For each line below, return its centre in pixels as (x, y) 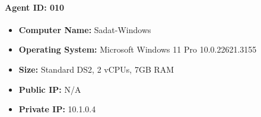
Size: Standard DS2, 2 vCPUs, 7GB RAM (96, 69)
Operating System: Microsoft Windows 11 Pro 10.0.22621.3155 (138, 49)
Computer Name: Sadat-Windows (85, 29)
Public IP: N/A (50, 89)
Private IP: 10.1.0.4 (57, 109)
